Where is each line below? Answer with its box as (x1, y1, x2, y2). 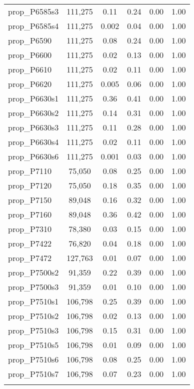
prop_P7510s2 (8, 310, 59, 321)
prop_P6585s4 (8, 20, 59, 31)
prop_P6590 (8, 34, 51, 46)
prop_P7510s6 (8, 353, 59, 365)
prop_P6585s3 (8, 5, 59, 17)
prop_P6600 (8, 49, 51, 60)
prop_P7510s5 (8, 339, 59, 350)
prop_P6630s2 (8, 107, 59, 118)
